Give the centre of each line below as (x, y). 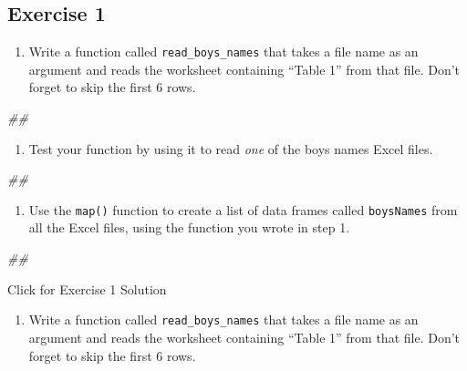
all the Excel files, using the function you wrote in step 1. (189, 227)
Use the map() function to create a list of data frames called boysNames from (243, 209)
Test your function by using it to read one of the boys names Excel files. (231, 148)
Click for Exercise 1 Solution (87, 289)
